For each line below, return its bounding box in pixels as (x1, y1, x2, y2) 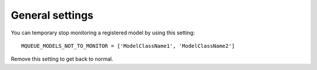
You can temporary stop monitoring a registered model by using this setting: (11, 29, 195, 36)
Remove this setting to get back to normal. (11, 55, 114, 62)
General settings (11, 9, 94, 22)
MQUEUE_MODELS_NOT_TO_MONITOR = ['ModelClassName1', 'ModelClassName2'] (21, 43, 235, 49)
